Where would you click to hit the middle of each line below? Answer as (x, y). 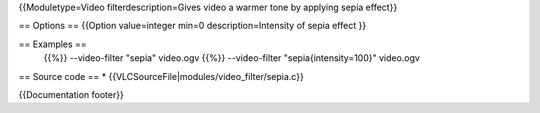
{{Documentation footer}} (71, 94)
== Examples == (52, 44)
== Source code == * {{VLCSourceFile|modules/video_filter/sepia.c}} (161, 76)
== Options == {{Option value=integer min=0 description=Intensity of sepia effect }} (192, 26)
